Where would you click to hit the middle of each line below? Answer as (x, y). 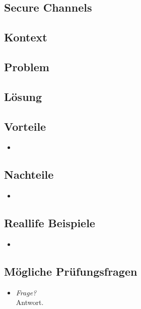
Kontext (26, 37)
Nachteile (29, 174)
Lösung (23, 96)
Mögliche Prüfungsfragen (71, 271)
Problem (27, 66)
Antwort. (30, 302)
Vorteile (25, 126)
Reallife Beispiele (50, 223)
